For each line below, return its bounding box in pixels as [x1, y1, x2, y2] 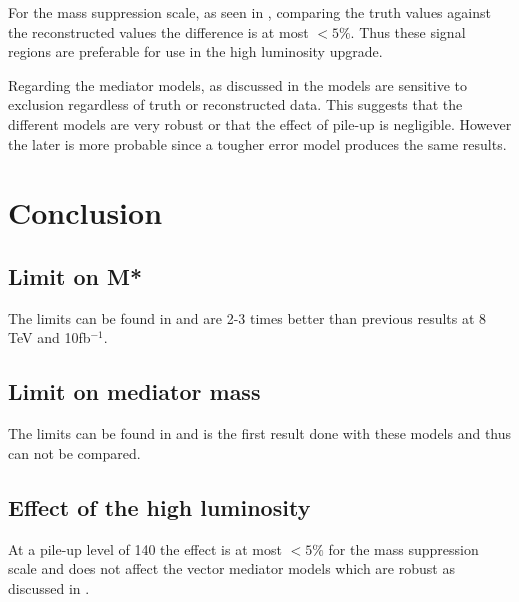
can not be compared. [8, 442, 141, 463]
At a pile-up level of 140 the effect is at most [8, 538, 282, 559]
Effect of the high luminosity [8, 491, 311, 522]
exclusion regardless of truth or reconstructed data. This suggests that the [8, 94, 463, 115]
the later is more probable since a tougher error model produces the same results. [8, 133, 507, 154]
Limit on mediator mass [8, 376, 261, 407]
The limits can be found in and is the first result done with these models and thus [8, 423, 512, 444]
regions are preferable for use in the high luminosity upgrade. [8, 41, 383, 62]
